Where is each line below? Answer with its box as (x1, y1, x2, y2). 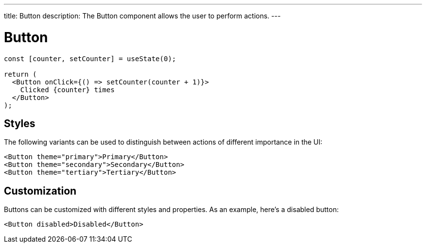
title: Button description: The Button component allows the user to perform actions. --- (4, 12, 281, 20)
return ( (4, 70, 37, 78)
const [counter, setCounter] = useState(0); (4, 54, 177, 63)
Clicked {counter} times (20, 85, 115, 94)
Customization (4, 184, 77, 197)
